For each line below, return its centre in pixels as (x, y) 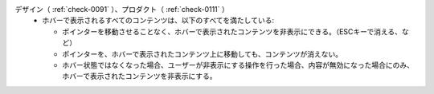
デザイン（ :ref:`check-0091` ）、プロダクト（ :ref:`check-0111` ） (122, 9)
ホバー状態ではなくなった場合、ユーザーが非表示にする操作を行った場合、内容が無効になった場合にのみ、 (238, 65)
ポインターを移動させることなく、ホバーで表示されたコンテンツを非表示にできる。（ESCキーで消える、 (232, 31)
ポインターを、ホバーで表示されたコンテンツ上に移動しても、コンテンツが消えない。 (203, 54)
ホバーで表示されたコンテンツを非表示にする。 (139, 76)
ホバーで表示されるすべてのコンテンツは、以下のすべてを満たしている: (158, 21)
